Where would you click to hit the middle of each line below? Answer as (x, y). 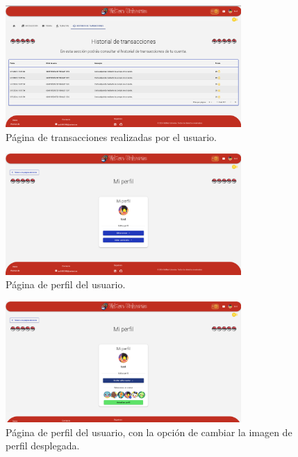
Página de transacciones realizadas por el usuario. (111, 136)
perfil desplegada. (43, 446)
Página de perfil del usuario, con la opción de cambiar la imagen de (149, 432)
